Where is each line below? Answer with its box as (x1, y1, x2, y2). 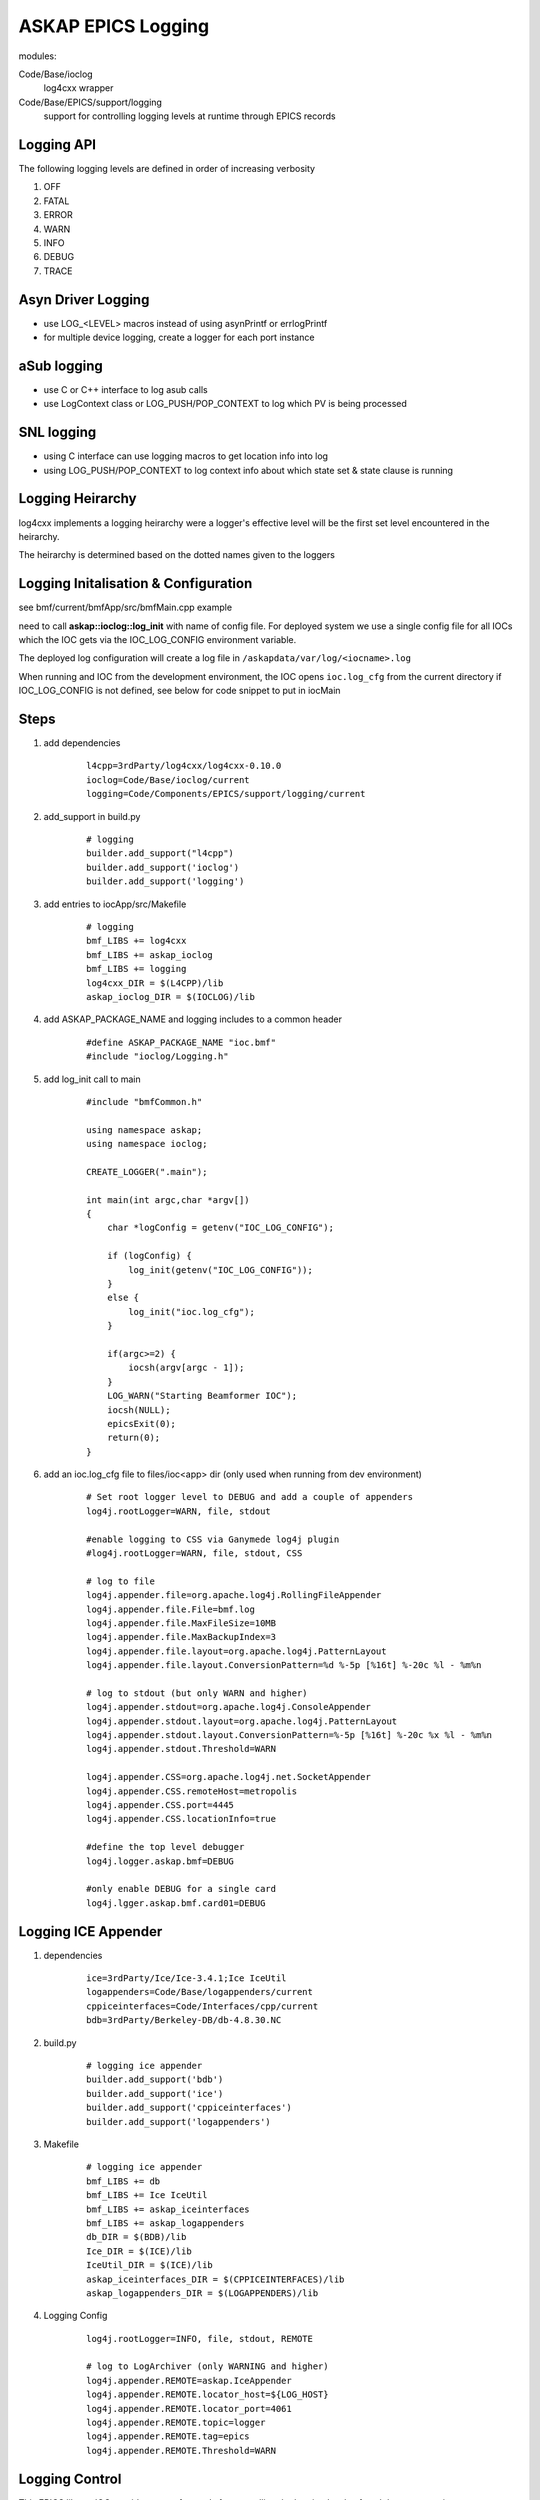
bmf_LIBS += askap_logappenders (86, 2217, 245, 2229)
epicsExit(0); (106, 1418, 177, 1429)
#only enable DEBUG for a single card (86, 1883, 277, 1895)
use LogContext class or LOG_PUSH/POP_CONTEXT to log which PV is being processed (43, 398, 407, 410)
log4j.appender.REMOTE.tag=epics (86, 2431, 250, 2442)
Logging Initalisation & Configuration (18, 575, 253, 592)
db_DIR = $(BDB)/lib (86, 2231, 187, 2243)
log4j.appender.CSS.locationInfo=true (86, 1813, 277, 1825)
